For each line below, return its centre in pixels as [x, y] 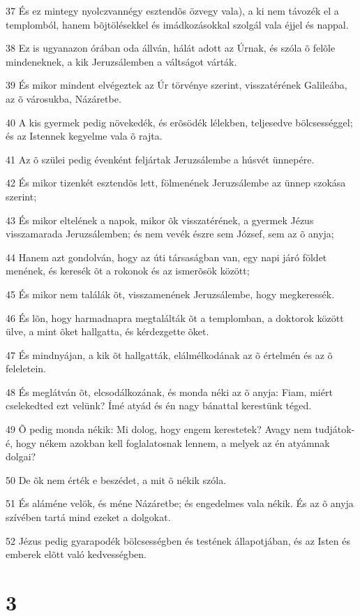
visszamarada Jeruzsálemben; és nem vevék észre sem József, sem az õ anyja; [170, 234]
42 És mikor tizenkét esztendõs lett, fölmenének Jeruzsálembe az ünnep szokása [176, 183]
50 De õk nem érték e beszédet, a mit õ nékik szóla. [116, 479]
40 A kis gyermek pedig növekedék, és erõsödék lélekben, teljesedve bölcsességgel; [179, 122]
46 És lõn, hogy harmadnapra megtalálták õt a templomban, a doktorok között [175, 317]
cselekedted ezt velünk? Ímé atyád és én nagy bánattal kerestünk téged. [159, 405]
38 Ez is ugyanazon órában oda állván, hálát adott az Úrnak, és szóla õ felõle [171, 48]
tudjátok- [335, 429]
